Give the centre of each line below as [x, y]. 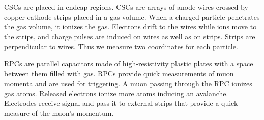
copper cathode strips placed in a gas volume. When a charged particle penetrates [132, 16]
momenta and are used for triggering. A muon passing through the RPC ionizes [128, 83]
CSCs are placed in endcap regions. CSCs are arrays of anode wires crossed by [126, 7]
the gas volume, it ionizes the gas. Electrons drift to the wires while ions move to [130, 27]
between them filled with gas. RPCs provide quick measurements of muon [119, 73]
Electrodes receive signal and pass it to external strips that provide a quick [121, 103]
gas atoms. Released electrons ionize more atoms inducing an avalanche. [116, 93]
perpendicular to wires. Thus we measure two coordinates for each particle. [121, 46]
